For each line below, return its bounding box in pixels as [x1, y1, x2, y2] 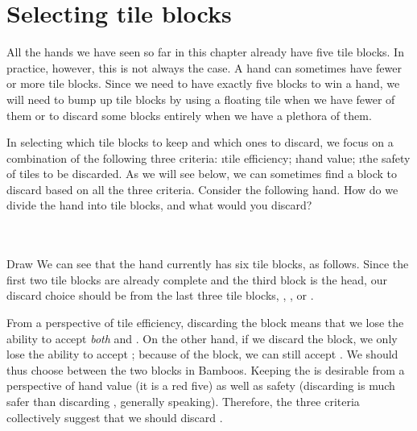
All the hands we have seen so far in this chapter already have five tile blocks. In [6, 44, 404, 60]
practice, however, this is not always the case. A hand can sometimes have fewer [6, 59, 402, 76]
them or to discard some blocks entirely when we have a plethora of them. [6, 106, 372, 123]
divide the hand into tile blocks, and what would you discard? [6, 197, 312, 213]
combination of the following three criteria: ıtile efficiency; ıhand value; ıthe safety [6, 149, 411, 166]
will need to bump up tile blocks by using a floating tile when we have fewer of [6, 90, 395, 107]
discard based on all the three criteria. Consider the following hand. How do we [6, 180, 398, 197]
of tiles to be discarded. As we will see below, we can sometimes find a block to [6, 165, 397, 182]
